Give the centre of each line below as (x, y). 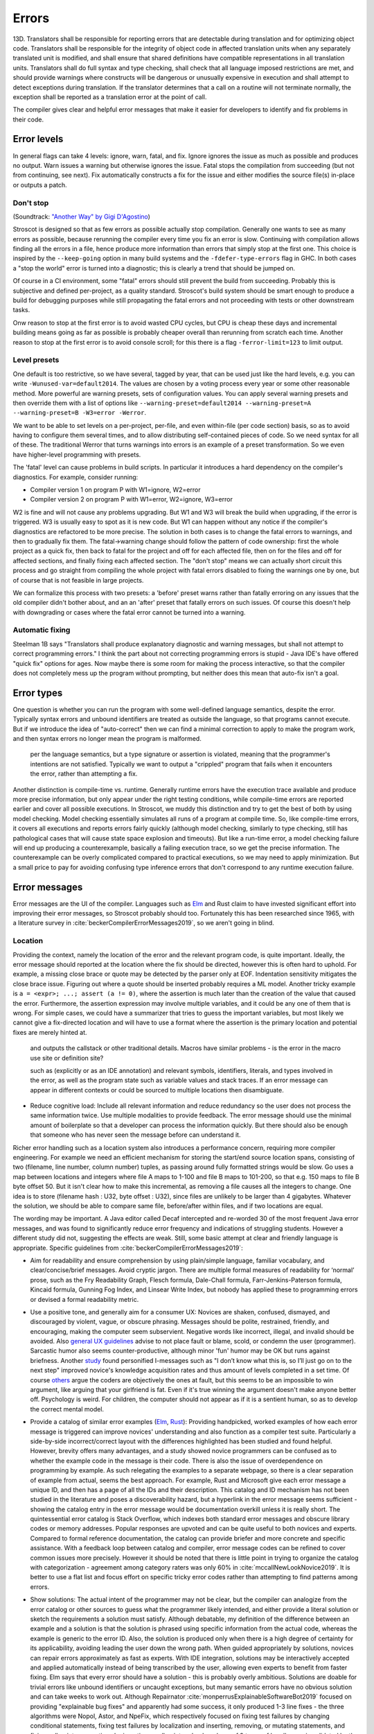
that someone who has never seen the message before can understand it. (135, 1135)
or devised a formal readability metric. (84, 1299)
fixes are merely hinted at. (50, 1032)
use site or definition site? (67, 1058)
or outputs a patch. (40, 184)
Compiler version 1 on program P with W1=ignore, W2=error (115, 490)
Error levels (38, 139)
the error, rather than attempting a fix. (84, 774)
